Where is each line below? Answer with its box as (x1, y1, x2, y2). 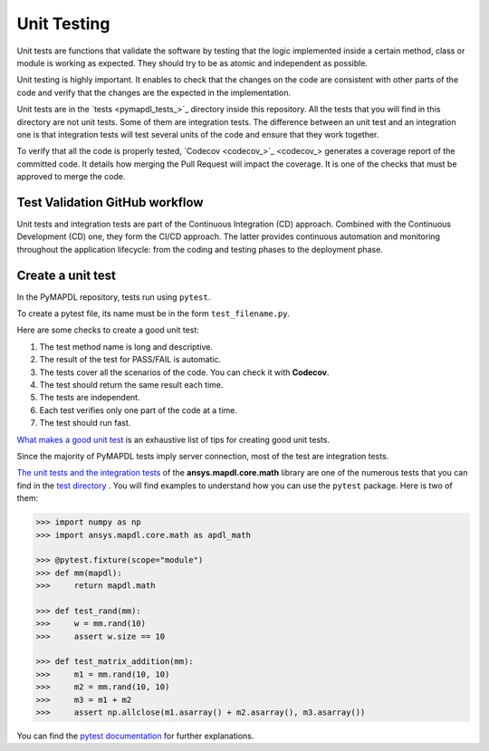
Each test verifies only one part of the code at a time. (39, 404, 238, 416)
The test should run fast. (39, 418, 131, 428)
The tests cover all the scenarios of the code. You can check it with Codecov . (39, 367, 330, 378)
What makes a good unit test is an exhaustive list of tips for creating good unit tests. (16, 434, 331, 445)
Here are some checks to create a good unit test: (16, 324, 199, 335)
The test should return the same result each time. (39, 380, 224, 390)
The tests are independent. (39, 392, 140, 403)
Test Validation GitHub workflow (16, 195, 204, 210)
